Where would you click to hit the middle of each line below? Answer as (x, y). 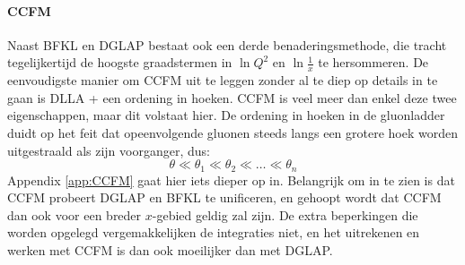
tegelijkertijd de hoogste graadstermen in (120, 62)
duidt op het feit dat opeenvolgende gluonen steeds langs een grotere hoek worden (233, 132)
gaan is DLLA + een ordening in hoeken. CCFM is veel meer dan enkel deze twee (232, 97)
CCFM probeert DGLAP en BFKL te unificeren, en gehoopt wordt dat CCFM (224, 197)
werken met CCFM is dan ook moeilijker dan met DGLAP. (170, 250)
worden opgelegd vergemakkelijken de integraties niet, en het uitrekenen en (214, 232)
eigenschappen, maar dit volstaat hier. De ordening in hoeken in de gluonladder (226, 115)
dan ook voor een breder (75, 214)
